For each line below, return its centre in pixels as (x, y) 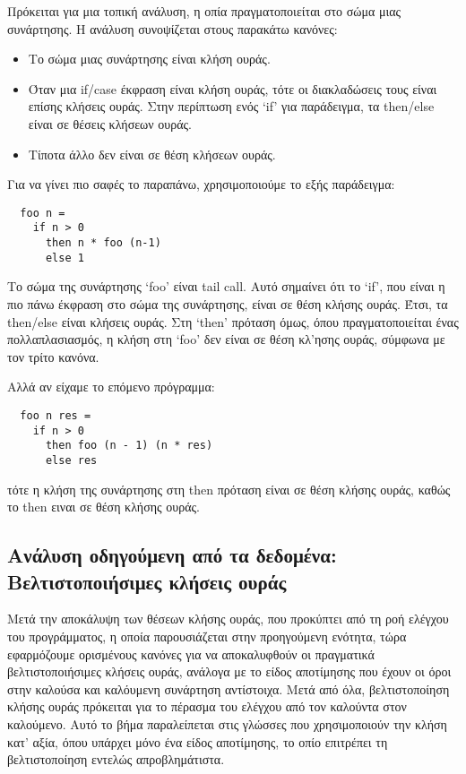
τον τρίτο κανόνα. (53, 356)
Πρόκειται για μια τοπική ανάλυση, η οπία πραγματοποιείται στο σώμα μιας (204, 11)
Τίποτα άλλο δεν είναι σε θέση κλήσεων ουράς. (152, 154)
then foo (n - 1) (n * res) (129, 446)
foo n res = (56, 415)
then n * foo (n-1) (103, 243)
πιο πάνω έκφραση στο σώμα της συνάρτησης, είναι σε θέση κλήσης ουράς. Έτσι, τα (228, 303)
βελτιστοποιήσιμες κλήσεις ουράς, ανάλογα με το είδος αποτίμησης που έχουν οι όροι (229, 671)
